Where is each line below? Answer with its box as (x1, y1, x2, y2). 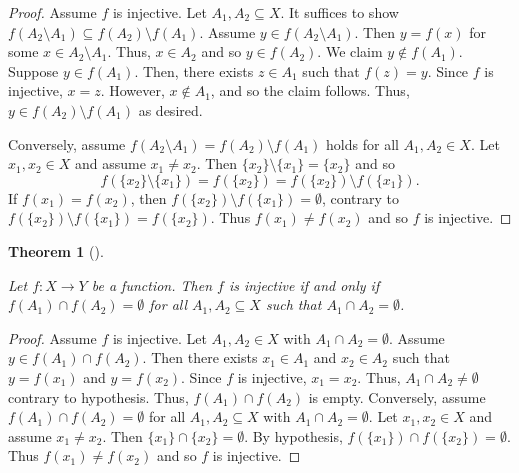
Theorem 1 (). (8, 240, 104, 261)
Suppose (8, 60, 59, 81)
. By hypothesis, (244, 425, 343, 446)
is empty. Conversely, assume (308, 386, 486, 407)
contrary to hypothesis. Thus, (8, 386, 189, 407)
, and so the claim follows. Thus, (210, 80, 410, 101)
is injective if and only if (228, 274, 380, 295)
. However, (100, 80, 165, 101)
